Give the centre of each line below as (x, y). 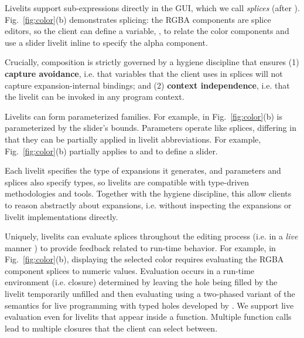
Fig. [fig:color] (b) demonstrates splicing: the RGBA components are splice (138, 19)
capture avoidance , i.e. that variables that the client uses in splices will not (144, 73)
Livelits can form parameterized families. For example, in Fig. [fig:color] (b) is (144, 116)
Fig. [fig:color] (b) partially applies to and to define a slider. (111, 151)
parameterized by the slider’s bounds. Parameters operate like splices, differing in (151, 128)
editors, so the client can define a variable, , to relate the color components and (147, 31)
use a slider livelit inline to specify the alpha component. (106, 42)
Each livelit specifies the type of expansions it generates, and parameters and (143, 170)
